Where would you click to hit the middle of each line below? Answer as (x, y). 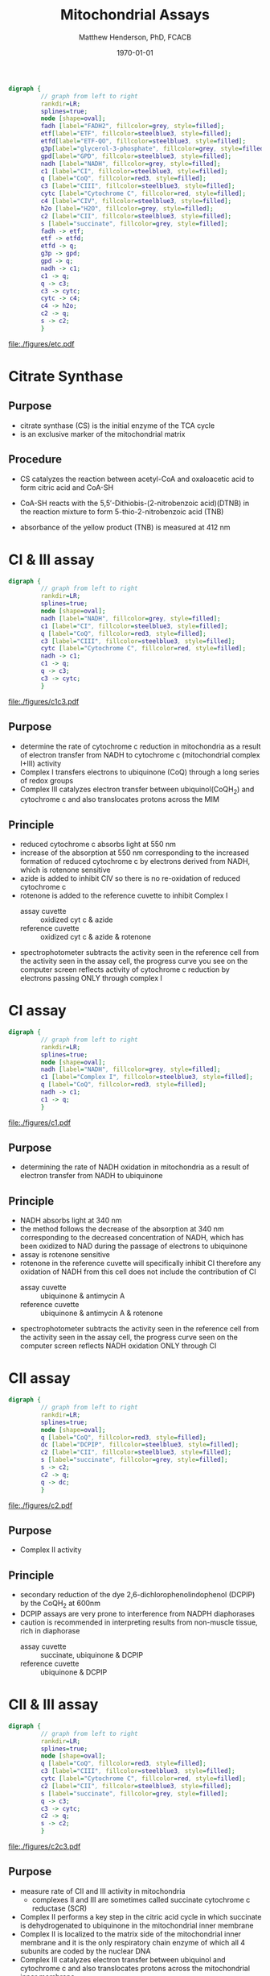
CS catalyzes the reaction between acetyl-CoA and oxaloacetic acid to (137, 479)
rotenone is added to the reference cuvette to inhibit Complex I (124, 895)
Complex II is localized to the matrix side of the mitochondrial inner (131, 1934)
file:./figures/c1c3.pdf (44, 701)
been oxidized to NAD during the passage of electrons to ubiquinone (133, 1246)
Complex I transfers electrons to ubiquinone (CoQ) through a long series (139, 772)
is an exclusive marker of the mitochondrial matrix (102, 434)
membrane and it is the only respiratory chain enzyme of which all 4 (133, 1942)
